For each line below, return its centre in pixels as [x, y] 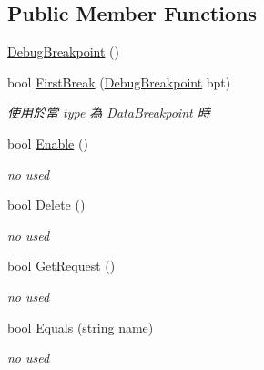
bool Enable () [48, 143]
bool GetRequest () [61, 266]
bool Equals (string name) [81, 327]
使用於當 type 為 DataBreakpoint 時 [109, 113]
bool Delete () [46, 205]
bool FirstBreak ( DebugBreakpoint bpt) [119, 82]
